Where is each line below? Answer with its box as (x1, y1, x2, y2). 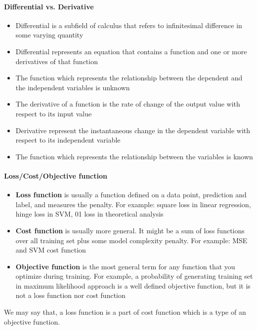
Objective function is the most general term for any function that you (15, 261, 235, 271)
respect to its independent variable (15, 135, 121, 145)
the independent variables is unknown (15, 82, 130, 92)
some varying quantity (15, 30, 84, 40)
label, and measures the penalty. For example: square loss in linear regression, (15, 199, 251, 209)
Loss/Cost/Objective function (4, 170, 107, 181)
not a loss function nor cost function (15, 290, 126, 300)
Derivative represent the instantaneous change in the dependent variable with (15, 125, 251, 135)
